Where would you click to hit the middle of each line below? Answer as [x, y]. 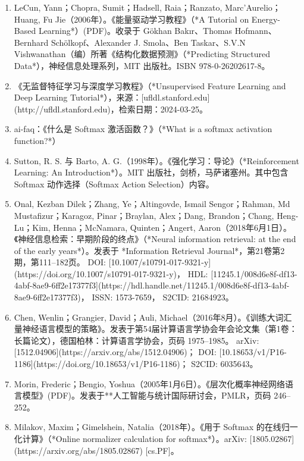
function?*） [37, 140]
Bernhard [31, 42]
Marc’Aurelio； [253, 7]
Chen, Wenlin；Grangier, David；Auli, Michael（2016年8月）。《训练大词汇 [153, 317]
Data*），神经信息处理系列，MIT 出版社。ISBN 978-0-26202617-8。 [142, 65]
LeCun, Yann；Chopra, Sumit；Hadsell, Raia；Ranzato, [118, 7]
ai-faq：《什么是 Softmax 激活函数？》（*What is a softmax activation [143, 129]
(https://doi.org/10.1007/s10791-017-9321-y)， [100, 273]
